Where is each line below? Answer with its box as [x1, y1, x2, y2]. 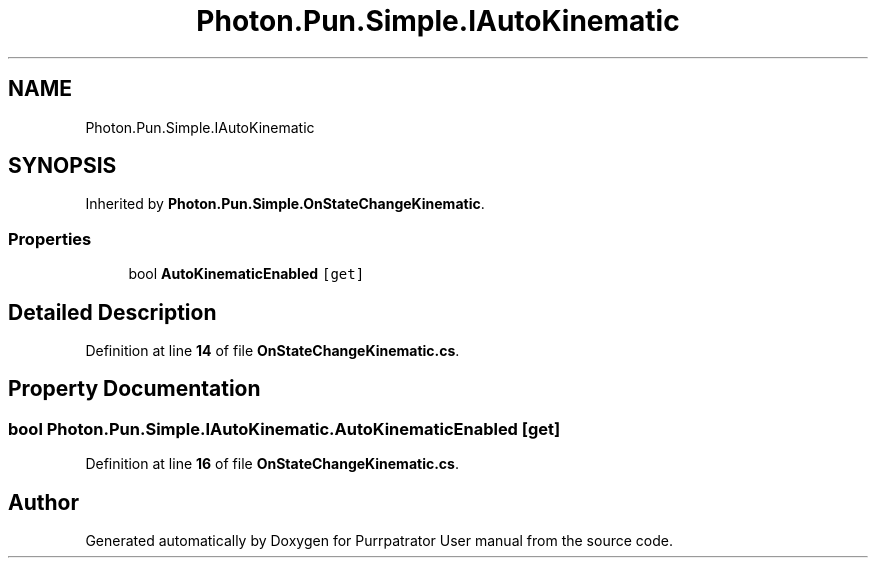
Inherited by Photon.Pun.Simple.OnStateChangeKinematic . [85, 195, 485, 213]
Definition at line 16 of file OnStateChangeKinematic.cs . [85, 455, 459, 473]
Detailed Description [8, 299, 217, 325]
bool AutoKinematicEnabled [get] [128, 265, 365, 283]
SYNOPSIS [8, 153, 117, 179]
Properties [8, 228, 92, 249]
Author [8, 489, 79, 515]
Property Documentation [8, 376, 261, 402]
